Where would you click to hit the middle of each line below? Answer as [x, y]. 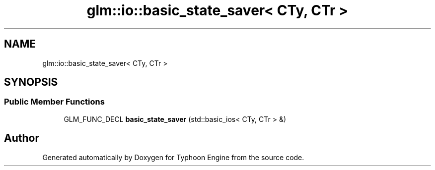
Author [22, 138]
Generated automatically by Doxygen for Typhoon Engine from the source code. [173, 157]
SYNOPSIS [31, 82]
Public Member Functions [54, 102]
